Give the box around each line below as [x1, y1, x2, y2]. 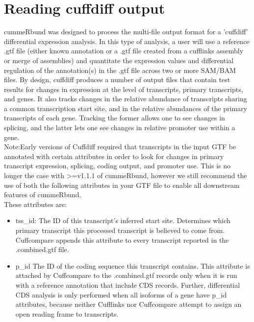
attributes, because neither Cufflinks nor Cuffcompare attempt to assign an [15, 299, 242, 309]
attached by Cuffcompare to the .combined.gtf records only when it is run [15, 270, 237, 280]
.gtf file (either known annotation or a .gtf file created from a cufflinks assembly [4, 46, 244, 56]
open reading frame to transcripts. [15, 308, 119, 319]
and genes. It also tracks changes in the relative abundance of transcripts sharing [4, 93, 247, 104]
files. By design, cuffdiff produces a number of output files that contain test [4, 74, 230, 85]
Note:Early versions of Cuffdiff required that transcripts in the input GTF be [4, 141, 236, 152]
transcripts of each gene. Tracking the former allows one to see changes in [4, 113, 225, 123]
